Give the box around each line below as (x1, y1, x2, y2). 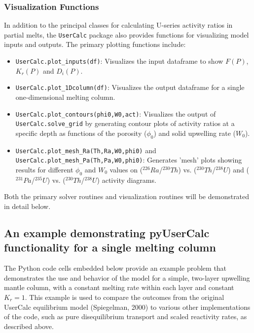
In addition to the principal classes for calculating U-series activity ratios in (4, 20, 233, 30)
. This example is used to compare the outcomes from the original (25, 291, 224, 302)
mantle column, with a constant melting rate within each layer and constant (4, 282, 234, 292)
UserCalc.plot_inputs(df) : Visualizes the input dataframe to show (15, 56, 223, 66)
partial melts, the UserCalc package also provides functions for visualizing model (4, 29, 249, 40)
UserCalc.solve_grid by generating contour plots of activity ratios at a (15, 118, 235, 128)
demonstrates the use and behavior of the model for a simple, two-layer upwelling (4, 272, 250, 283)
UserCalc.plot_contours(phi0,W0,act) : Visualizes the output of (15, 108, 216, 119)
